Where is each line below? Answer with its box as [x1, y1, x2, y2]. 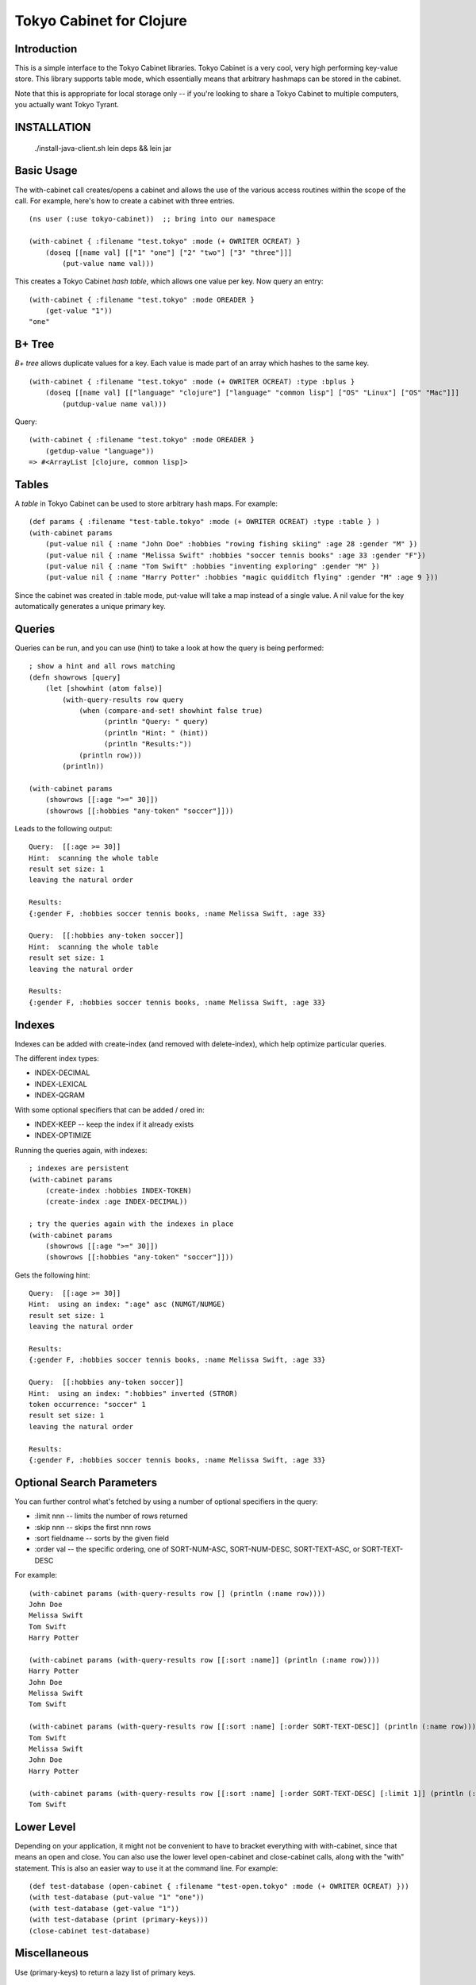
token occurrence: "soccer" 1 [29, 1400, 147, 1409]
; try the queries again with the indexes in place [29, 1220, 234, 1228]
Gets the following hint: [14, 1270, 90, 1280]
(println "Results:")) [103, 739, 192, 749]
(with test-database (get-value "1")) [29, 1904, 180, 1913]
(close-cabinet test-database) [29, 1926, 151, 1935]
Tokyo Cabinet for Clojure [14, 12, 188, 29]
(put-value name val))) [62, 259, 155, 268]
